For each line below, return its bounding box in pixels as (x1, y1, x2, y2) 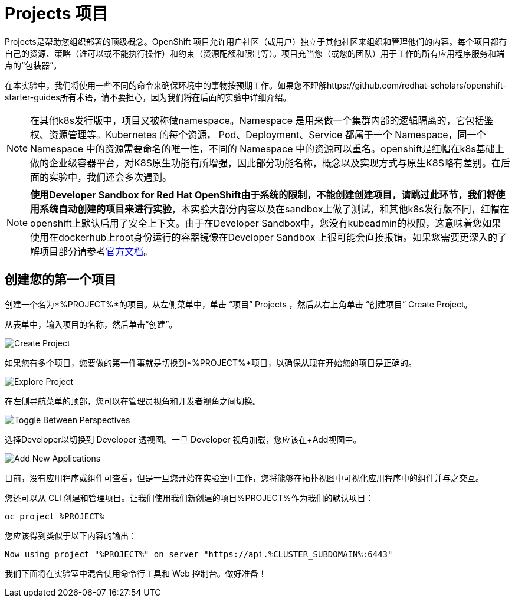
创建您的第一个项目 (5, 272, 116, 287)
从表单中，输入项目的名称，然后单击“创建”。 (5, 319, 178, 329)
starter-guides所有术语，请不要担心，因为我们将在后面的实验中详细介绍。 (5, 91, 291, 102)
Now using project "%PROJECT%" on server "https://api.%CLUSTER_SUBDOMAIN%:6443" (5, 549, 393, 559)
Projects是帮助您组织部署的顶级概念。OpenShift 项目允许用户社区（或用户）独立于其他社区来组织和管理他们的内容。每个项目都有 (5, 36, 507, 47)
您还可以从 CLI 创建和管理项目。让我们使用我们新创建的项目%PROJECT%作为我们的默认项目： (5, 492, 374, 503)
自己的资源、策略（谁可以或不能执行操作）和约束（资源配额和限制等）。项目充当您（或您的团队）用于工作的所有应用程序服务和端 (5, 48, 504, 58)
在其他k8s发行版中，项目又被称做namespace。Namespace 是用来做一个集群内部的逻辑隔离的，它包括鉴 (30, 114, 494, 126)
